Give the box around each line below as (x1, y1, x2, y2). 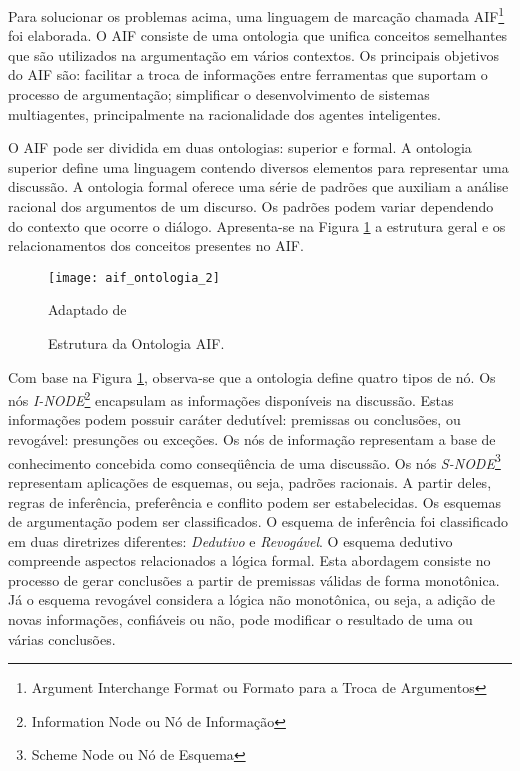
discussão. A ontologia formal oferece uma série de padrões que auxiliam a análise (8, 176, 509, 197)
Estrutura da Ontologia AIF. (48, 333, 225, 354)
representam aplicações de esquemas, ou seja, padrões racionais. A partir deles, (8, 471, 492, 492)
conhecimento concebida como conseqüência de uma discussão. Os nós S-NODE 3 (8, 449, 501, 473)
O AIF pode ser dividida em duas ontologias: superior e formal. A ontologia (8, 137, 472, 158)
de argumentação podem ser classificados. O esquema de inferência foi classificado (8, 511, 508, 532)
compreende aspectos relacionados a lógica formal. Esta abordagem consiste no (8, 550, 491, 571)
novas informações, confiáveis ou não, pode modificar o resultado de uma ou (8, 609, 473, 630)
